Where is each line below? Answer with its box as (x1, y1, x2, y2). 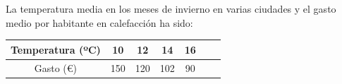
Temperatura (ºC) (11, 42, 101, 56)
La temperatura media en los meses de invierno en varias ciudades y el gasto (6, 1, 336, 16)
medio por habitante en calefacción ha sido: (6, 15, 193, 30)
